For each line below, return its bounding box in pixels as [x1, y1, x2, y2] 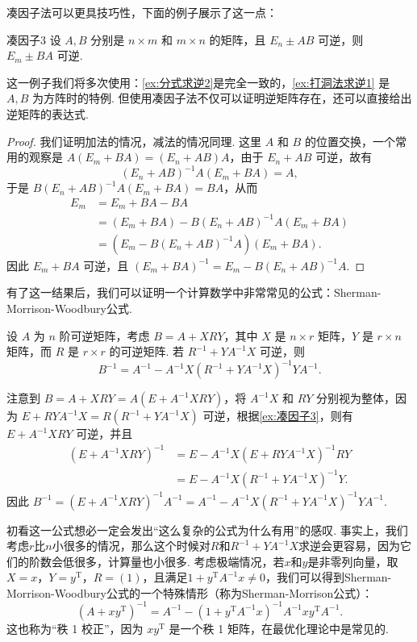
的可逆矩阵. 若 [109, 343, 185, 360]
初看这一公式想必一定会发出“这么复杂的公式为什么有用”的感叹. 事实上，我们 [6, 521, 408, 538]
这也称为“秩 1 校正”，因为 [6, 619, 144, 636]
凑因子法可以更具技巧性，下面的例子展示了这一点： [6, 4, 277, 20]
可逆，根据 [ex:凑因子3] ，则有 [202, 407, 353, 424]
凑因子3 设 [6, 31, 61, 48]
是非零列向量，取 [307, 552, 398, 569]
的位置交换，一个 [304, 132, 395, 149]
